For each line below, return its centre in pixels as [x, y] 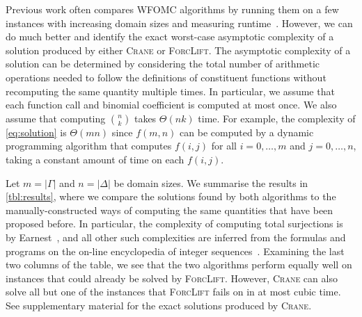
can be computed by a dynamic [247, 132]
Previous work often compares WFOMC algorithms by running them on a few [172, 9]
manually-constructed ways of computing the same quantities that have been [170, 210]
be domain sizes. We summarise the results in [211, 182]
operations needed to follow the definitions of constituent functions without [166, 77]
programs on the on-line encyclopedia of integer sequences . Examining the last [175, 251]
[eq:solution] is [36, 132]
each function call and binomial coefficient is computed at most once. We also [171, 105]
